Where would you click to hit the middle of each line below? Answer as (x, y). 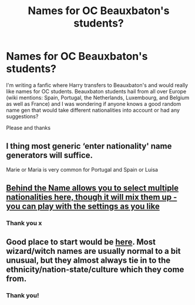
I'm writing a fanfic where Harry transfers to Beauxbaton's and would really (97, 85)
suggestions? (22, 116)
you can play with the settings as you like (83, 207)
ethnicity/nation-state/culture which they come (95, 269)
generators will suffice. (49, 155)
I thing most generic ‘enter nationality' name (89, 146)
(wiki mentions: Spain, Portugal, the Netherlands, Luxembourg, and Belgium (98, 98)
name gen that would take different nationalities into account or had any (93, 110)
